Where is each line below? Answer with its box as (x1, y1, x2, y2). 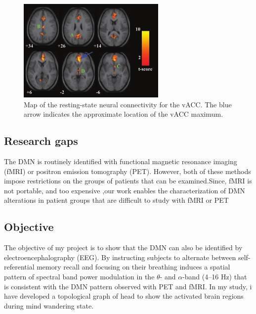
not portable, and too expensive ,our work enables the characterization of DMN (4, 185, 245, 195)
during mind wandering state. (4, 300, 94, 311)
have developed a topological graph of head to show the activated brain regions (4, 291, 244, 301)
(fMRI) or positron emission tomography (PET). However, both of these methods (4, 166, 251, 176)
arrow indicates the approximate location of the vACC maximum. (24, 109, 223, 119)
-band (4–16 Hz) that (182, 271, 247, 281)
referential (4, 262, 35, 272)
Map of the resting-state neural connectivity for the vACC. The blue (24, 99, 232, 109)
